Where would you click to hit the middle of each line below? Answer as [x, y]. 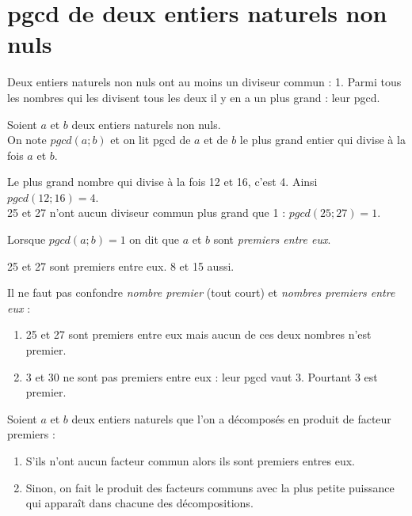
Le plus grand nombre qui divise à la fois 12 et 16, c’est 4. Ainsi [162, 182]
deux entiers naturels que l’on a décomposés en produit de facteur [231, 418]
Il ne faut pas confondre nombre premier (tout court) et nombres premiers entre [201, 292]
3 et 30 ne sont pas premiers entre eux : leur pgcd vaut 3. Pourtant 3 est [202, 376]
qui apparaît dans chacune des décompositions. [139, 503]
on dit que [154, 239]
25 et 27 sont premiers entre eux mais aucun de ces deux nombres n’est [198, 334]
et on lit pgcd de [151, 140]
